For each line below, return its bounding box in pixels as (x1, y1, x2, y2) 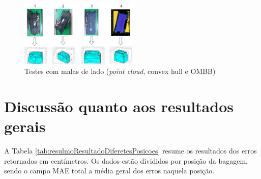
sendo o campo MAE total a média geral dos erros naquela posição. (4, 165, 215, 176)
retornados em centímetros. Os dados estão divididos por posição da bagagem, (4, 155, 248, 166)
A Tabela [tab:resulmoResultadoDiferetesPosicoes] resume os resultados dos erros (4, 145, 257, 156)
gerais (4, 116, 46, 137)
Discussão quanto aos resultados (4, 96, 234, 117)
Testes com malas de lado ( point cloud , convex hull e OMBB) (24, 66, 216, 76)
